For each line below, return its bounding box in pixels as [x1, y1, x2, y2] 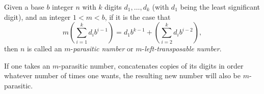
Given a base [4, 2, 44, 12]
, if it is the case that [104, 11, 171, 22]
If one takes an [4, 60, 50, 71]
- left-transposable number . [142, 43, 222, 54]
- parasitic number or [70, 43, 134, 54]
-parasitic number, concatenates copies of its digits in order [59, 60, 244, 71]
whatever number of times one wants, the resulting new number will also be [4, 70, 241, 81]
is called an [27, 43, 62, 54]
